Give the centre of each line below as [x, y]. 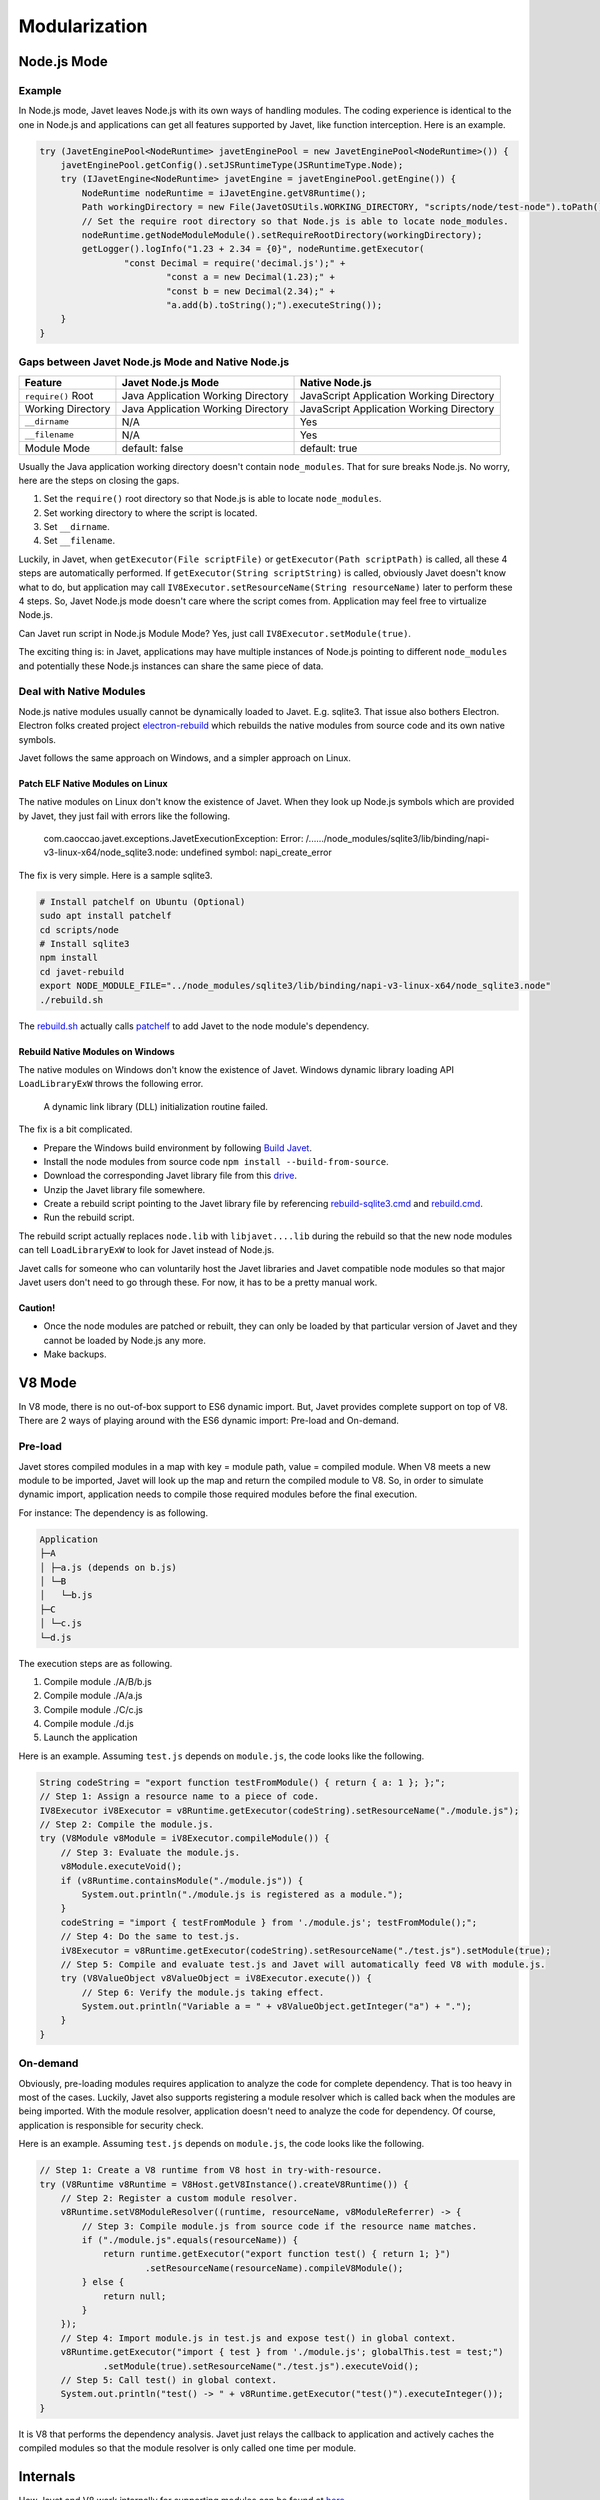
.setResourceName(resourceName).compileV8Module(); [274, 2268]
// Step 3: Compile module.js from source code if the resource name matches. [279, 2226]
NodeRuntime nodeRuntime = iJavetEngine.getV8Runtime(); [224, 193]
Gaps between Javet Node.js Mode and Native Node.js [154, 362]
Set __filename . [79, 541]
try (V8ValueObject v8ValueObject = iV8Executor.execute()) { [216, 1978]
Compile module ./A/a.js [93, 1696]
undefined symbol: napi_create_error [256, 852]
